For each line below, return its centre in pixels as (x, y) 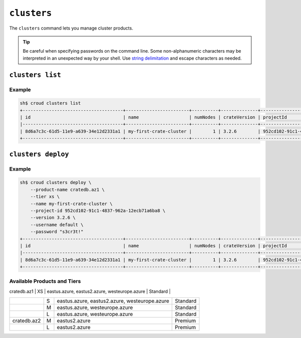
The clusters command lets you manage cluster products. (71, 28)
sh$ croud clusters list (50, 103)
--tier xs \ (45, 197)
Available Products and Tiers (45, 281)
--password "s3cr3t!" (57, 232)
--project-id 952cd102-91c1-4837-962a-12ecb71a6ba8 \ (98, 210)
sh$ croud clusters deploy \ (56, 183)
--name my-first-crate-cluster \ (71, 204)
